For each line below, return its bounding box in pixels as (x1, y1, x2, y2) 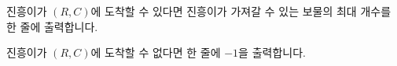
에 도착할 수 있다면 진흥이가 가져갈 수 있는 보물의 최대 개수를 (90, 3, 391, 19)
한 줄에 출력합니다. (6, 18, 98, 34)
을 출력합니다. (238, 44, 306, 61)
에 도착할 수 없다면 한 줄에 (90, 44, 221, 61)
